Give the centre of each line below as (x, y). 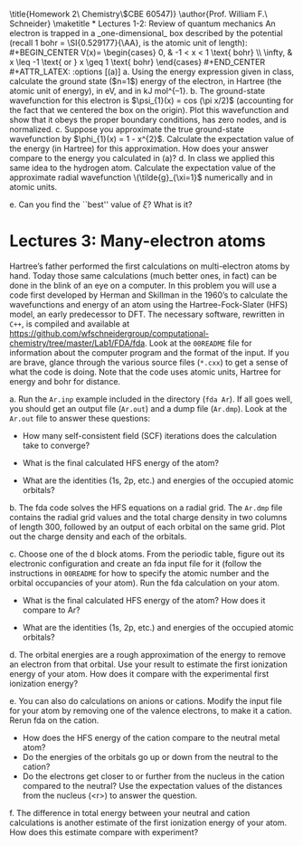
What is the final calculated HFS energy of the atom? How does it (144, 600)
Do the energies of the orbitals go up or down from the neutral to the (150, 756)
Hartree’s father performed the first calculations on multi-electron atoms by (150, 266)
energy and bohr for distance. (65, 381)
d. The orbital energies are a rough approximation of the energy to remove (148, 654)
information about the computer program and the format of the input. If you (149, 352)
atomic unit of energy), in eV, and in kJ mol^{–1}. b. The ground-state (137, 91)
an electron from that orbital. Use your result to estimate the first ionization (148, 664)
